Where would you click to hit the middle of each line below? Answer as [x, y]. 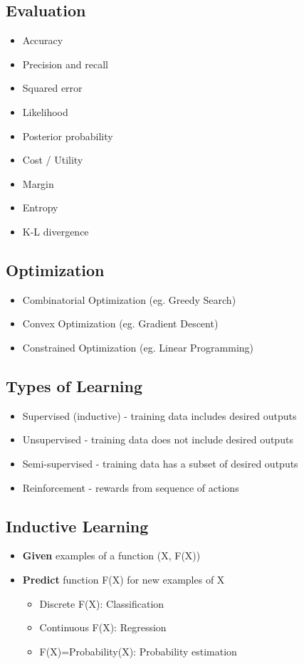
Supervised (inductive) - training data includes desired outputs [159, 415]
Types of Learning [74, 385]
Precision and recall [65, 64]
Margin [38, 183]
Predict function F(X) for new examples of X [124, 579]
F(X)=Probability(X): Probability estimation [138, 651]
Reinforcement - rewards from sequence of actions [131, 487]
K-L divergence [56, 231]
